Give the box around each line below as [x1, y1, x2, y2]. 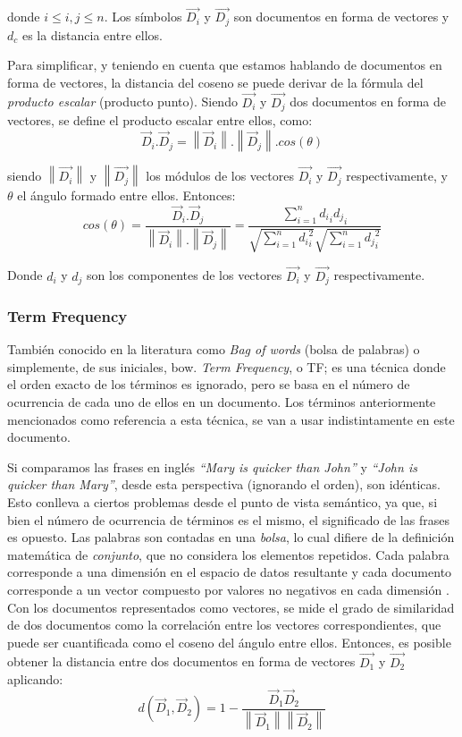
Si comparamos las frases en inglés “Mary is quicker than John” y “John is [7, 457, 417, 476]
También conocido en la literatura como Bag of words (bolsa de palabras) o [7, 340, 420, 359]
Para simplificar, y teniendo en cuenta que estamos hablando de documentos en [7, 55, 442, 74]
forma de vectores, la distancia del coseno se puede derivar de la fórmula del [7, 72, 424, 91]
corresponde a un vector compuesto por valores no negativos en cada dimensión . [7, 580, 449, 599]
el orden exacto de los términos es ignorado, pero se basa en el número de [7, 375, 410, 394]
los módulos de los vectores [146, 166, 294, 185]
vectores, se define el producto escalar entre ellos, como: [7, 111, 313, 130]
